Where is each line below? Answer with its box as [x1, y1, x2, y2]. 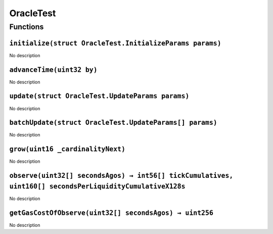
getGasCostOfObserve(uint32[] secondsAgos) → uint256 [9, 209, 213, 217]
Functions [9, 22, 44, 31]
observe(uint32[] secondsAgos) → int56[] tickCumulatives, [9, 172, 234, 180]
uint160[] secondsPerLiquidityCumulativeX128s [9, 182, 186, 191]
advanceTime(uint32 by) [9, 66, 98, 74]
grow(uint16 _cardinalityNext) [9, 145, 126, 154]
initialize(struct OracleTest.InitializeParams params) [9, 39, 222, 48]
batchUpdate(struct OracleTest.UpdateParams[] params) [9, 119, 217, 127]
